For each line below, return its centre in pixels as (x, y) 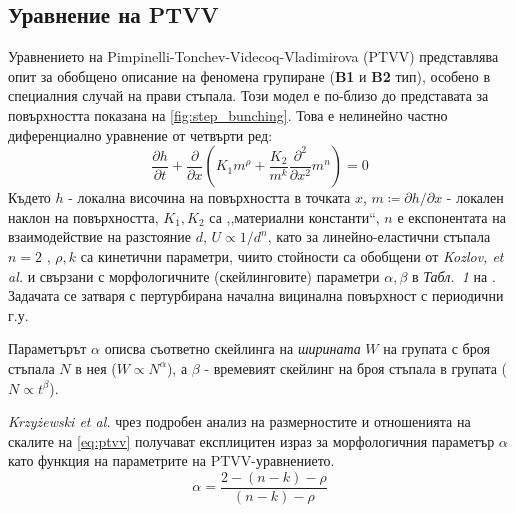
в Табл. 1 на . (453, 275)
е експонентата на (451, 216)
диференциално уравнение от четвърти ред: (140, 134)
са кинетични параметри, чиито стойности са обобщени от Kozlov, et (292, 255)
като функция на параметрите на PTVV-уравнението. (171, 460)
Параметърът (47, 348)
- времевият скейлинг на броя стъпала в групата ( (356, 367)
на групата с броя (436, 348)
